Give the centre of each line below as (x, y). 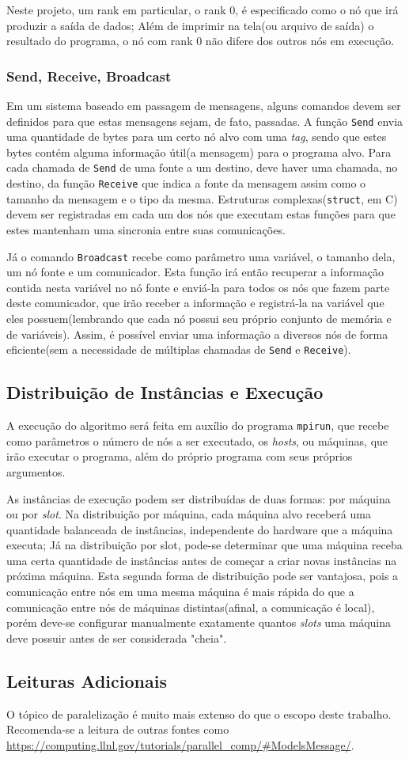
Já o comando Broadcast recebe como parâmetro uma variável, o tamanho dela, (201, 256)
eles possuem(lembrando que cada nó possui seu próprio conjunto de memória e (199, 319)
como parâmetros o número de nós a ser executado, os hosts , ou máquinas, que (197, 440)
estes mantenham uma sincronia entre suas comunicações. (146, 230)
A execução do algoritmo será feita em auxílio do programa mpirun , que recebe (198, 425)
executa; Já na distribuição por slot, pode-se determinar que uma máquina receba (204, 545)
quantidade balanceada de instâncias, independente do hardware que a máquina (200, 529)
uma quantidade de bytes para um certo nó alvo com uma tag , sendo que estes (197, 137)
